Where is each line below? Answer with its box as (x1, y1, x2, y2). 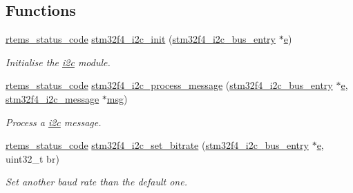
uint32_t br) (6, 151, 59, 165)
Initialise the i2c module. (6, 54, 111, 69)
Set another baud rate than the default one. (6, 174, 187, 189)
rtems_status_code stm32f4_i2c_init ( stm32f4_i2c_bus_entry (6, 32, 276, 46)
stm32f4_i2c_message (6, 91, 99, 105)
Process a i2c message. (6, 114, 102, 129)
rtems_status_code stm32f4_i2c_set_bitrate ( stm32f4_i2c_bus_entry (6, 138, 309, 152)
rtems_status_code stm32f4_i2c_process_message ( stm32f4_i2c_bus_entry (6, 78, 333, 92)
